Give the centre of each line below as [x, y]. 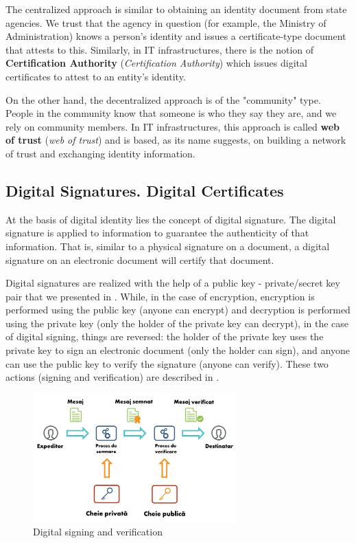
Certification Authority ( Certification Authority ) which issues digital [156, 63]
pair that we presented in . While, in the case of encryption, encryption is [160, 296]
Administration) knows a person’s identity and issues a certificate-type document [176, 36]
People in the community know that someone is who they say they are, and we [171, 113]
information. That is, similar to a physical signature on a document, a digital [168, 246]
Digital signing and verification [98, 532]
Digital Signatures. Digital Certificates [145, 190]
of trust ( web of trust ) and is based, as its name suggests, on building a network [176, 140]
